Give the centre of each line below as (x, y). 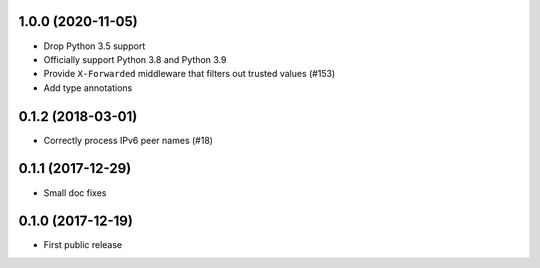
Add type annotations (88, 87)
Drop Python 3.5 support (94, 46)
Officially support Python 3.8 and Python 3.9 (135, 59)
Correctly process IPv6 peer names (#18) (128, 140)
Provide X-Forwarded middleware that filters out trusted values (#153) (189, 74)
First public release (83, 245)
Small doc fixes (75, 192)
